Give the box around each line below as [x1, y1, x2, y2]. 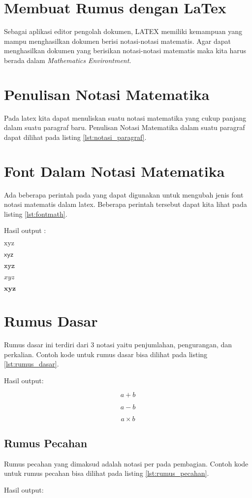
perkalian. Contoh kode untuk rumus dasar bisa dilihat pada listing [4, 349, 208, 359]
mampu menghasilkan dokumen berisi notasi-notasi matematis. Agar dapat [4, 35, 231, 46]
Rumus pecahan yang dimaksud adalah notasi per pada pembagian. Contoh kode [4, 458, 249, 468]
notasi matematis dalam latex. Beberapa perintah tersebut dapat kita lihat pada [4, 199, 247, 209]
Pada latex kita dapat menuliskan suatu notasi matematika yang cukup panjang [4, 112, 247, 123]
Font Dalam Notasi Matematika [4, 161, 225, 181]
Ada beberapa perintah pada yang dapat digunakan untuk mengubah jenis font [4, 189, 244, 199]
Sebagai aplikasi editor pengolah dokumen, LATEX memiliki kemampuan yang [4, 26, 242, 36]
